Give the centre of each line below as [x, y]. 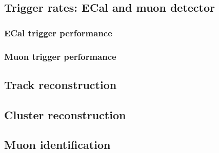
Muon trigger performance [60, 56]
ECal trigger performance [58, 32]
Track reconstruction [61, 84]
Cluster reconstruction [65, 114]
